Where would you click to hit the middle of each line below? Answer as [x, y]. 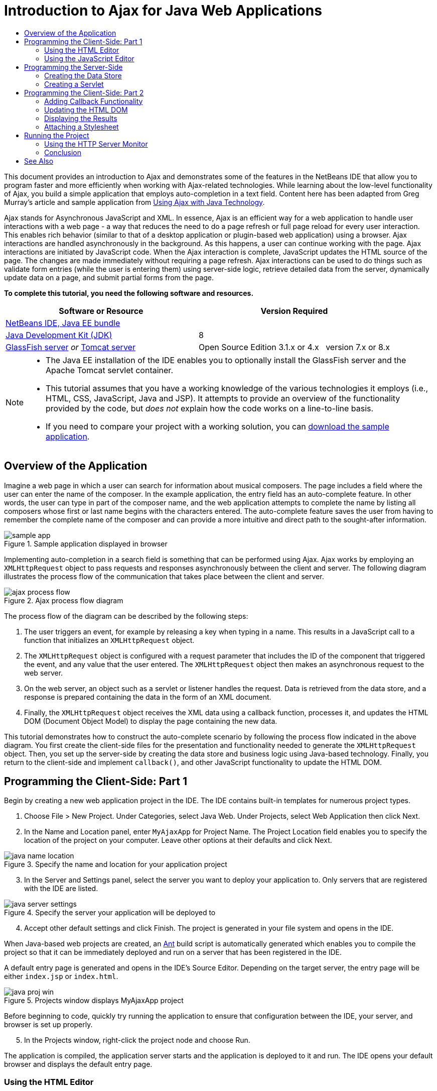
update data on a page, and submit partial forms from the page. [109, 277]
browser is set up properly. [48, 1025]
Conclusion [63, 152]
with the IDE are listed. [61, 889]
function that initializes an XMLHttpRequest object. [109, 640]
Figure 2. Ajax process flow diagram [64, 600]
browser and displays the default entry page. [78, 1064]
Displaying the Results [81, 118]
